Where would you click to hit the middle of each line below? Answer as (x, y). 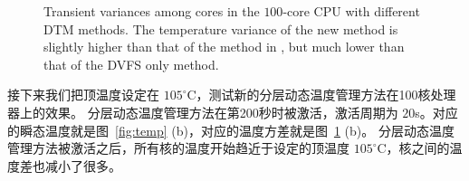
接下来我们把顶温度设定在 (83, 95)
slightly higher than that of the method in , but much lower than (224, 47)
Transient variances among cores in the (152, 11)
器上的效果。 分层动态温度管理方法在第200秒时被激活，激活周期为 (203, 112)
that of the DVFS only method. (131, 64)
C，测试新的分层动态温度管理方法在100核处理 (321, 95)
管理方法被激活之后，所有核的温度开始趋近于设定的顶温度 (178, 148)
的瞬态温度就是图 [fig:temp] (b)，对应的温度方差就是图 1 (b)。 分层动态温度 (231, 130)
